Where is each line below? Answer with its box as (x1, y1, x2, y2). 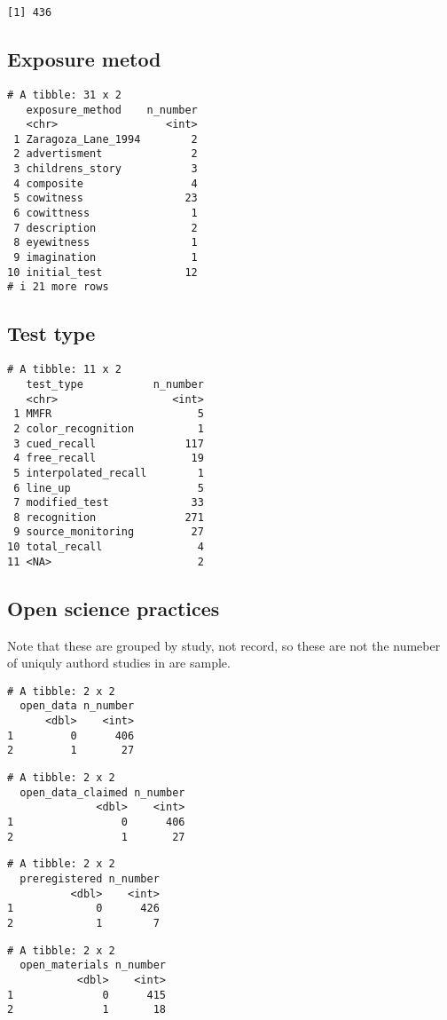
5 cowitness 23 (13, 192, 198, 205)
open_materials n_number (20, 959, 166, 972)
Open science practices (7, 594, 220, 621)
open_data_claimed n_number (20, 786, 185, 799)
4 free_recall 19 (13, 452, 204, 465)
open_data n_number (20, 700, 135, 713)
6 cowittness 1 (13, 207, 198, 220)
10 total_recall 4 (7, 541, 204, 554)
